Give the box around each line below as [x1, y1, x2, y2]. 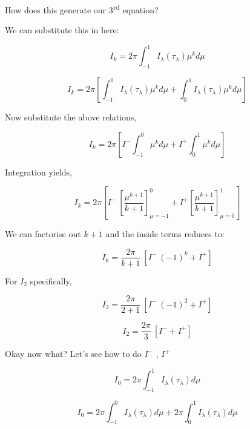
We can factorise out [5, 227, 81, 240]
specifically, [30, 274, 72, 287]
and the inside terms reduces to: [105, 227, 225, 240]
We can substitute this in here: [5, 24, 119, 36]
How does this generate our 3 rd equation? [5, 2, 159, 16]
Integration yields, [5, 165, 72, 178]
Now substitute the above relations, [5, 111, 137, 123]
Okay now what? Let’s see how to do [5, 347, 142, 360]
